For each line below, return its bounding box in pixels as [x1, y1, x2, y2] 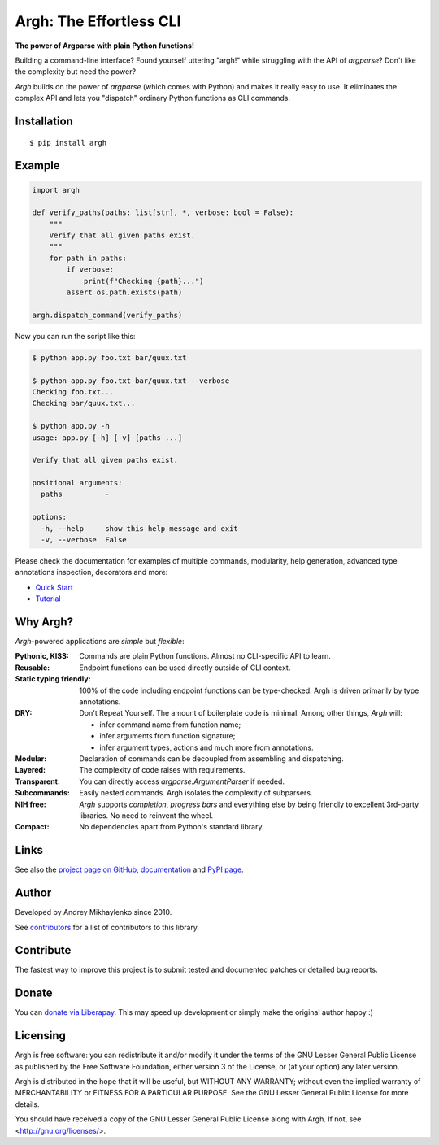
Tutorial [35, 594, 61, 603]
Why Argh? [15, 615, 73, 629]
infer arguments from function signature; [99, 731, 236, 741]
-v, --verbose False [41, 535, 128, 545]
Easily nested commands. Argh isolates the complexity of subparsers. [79, 788, 313, 798]
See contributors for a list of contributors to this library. [15, 922, 199, 932]
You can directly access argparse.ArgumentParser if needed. [79, 777, 285, 786]
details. [15, 1099, 40, 1109]
